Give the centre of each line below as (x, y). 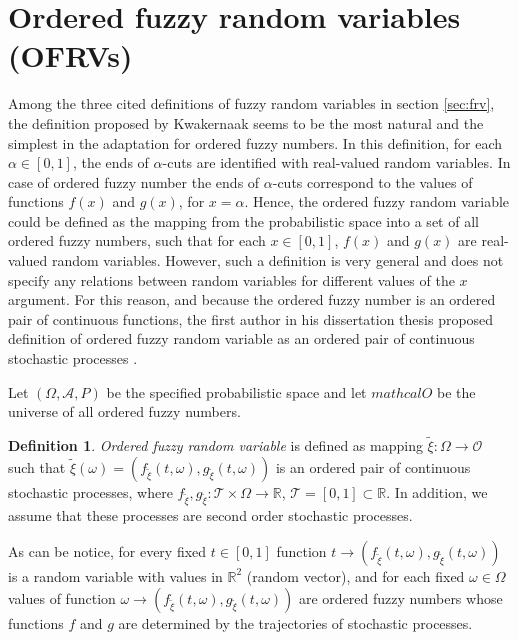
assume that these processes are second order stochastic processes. (210, 515)
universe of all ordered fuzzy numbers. (124, 411)
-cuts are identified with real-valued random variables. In (336, 162)
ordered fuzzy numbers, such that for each (137, 240)
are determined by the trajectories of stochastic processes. (295, 622)
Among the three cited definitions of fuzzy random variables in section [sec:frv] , (251, 103)
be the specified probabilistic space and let (236, 391)
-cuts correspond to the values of (372, 181)
